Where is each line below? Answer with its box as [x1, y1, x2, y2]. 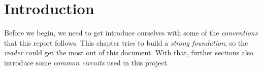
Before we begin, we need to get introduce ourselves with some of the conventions [4, 27, 258, 38]
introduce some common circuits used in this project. [4, 57, 169, 67]
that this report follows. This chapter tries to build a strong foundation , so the [4, 37, 248, 48]
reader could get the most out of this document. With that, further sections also [4, 47, 254, 58]
